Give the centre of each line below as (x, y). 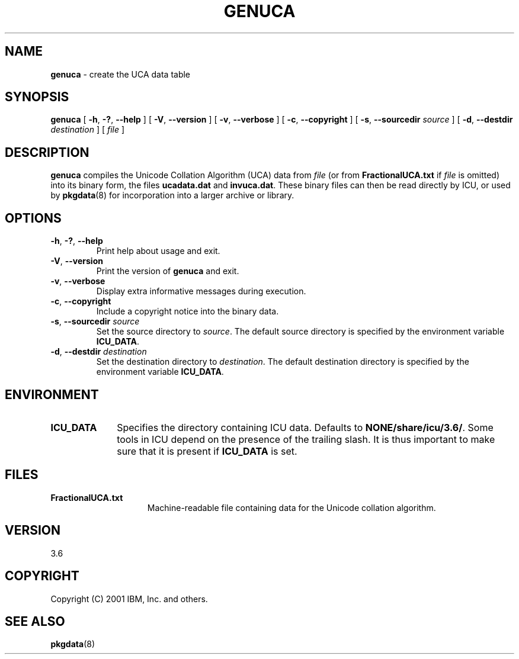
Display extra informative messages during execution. (201, 291)
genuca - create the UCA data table (121, 74)
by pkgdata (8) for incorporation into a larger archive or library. (172, 195)
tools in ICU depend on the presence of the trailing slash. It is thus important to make (306, 439)
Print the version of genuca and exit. (168, 271)
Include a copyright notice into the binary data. (188, 311)
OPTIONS (33, 218)
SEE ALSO (35, 621)
